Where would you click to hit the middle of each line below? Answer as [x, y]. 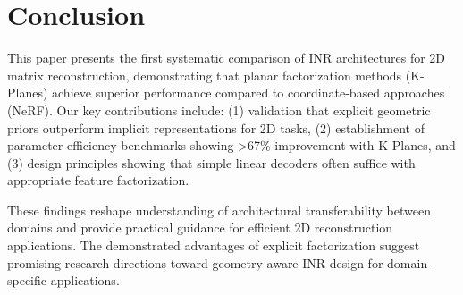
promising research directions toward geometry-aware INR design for [195, 262]
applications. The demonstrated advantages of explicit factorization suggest [214, 245]
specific [27, 280]
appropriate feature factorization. [98, 180]
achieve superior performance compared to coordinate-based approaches [248, 93]
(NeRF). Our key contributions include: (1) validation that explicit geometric [219, 110]
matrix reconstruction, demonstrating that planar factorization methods [205, 75]
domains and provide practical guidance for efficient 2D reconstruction [200, 228]
